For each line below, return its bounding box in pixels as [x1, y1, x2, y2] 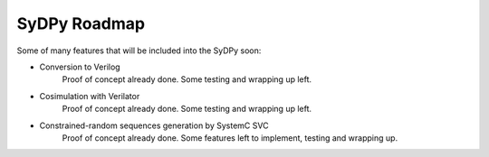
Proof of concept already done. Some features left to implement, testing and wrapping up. [62, 132, 398, 143]
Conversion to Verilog [39, 61, 121, 72]
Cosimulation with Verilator [39, 90, 140, 101]
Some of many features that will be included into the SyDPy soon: [16, 45, 262, 56]
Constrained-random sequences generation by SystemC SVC [39, 120, 269, 131]
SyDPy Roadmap [16, 14, 145, 33]
